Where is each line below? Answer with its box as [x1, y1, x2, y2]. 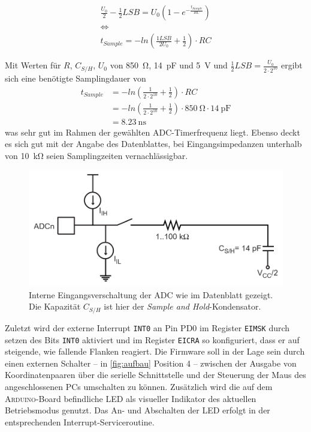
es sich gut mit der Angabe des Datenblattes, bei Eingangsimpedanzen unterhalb [5, 137, 302, 150]
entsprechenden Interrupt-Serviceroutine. [5, 415, 155, 428]
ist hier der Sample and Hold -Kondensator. [104, 300, 261, 313]
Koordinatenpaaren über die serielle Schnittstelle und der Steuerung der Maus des [5, 368, 306, 381]
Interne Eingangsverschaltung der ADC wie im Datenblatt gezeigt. [29, 288, 273, 301]
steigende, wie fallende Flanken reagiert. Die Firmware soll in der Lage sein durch [5, 345, 305, 358]
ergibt [280, 59, 303, 71]
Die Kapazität [29, 300, 81, 313]
